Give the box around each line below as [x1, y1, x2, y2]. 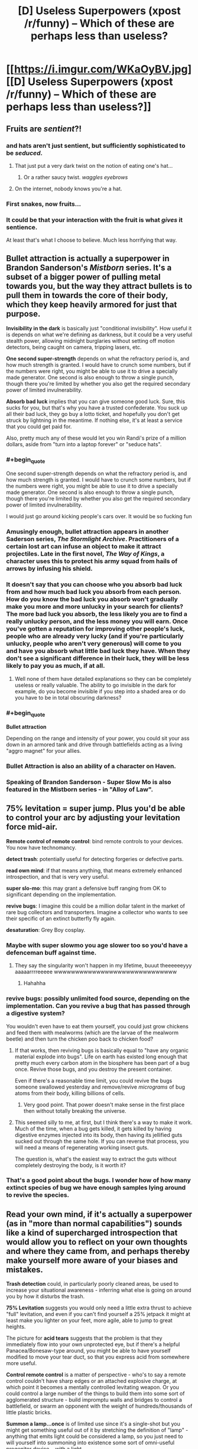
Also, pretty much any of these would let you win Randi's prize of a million [6, 434, 186, 441]
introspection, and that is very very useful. [6, 873, 109, 880]
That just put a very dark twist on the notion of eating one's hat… [14, 162, 173, 169]
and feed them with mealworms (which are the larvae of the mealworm [6, 1029, 179, 1036]
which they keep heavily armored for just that [6, 300, 177, 310]
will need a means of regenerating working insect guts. [14, 1143, 149, 1151]
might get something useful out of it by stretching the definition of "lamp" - [6, 1427, 189, 1434]
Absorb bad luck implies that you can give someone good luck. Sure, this [6, 398, 185, 405]
